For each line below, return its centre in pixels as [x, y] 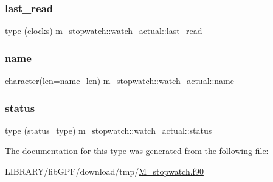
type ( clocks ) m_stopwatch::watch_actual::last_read [104, 31]
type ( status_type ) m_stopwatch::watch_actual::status [109, 130]
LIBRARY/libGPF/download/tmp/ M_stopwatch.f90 [104, 171]
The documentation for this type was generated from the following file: [137, 151]
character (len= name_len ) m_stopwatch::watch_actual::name [119, 81]
